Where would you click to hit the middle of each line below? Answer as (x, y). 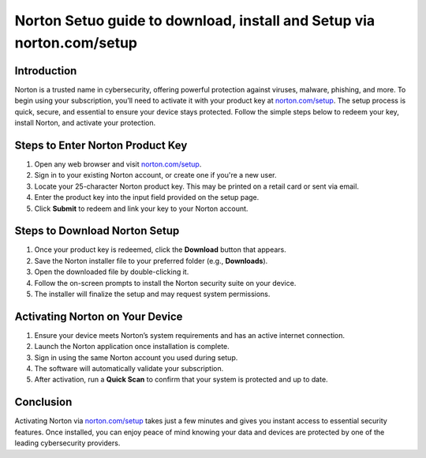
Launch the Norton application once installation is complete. (132, 347)
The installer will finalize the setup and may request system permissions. (152, 294)
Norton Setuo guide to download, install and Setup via (195, 21)
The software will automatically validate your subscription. (129, 369)
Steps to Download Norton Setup (97, 231)
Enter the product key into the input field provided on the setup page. (147, 197)
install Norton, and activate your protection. (85, 123)
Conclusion (43, 402)
